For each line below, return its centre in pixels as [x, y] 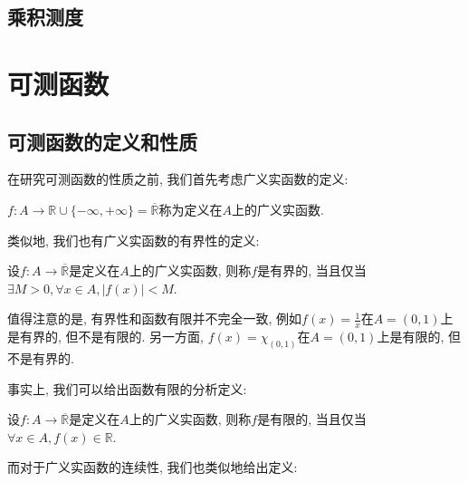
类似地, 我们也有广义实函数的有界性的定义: [134, 240]
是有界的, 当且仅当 [312, 270]
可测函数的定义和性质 [102, 141]
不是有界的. [41, 358]
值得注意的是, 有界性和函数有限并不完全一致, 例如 [155, 318]
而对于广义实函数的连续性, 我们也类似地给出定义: [153, 467]
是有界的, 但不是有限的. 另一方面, [105, 337]
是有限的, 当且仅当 [312, 419]
